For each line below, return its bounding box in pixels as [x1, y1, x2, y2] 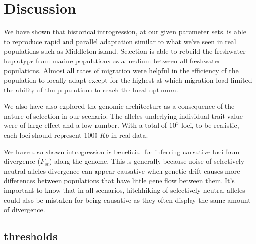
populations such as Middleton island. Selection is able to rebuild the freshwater [4, 46, 246, 56]
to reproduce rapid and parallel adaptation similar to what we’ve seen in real [4, 36, 236, 46]
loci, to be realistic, [181, 120, 239, 130]
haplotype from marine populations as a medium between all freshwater [4, 55, 221, 65]
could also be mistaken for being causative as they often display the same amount [4, 194, 251, 205]
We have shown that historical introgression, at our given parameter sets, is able [4, 27, 246, 37]
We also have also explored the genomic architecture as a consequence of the [4, 101, 235, 111]
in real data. [111, 130, 148, 140]
